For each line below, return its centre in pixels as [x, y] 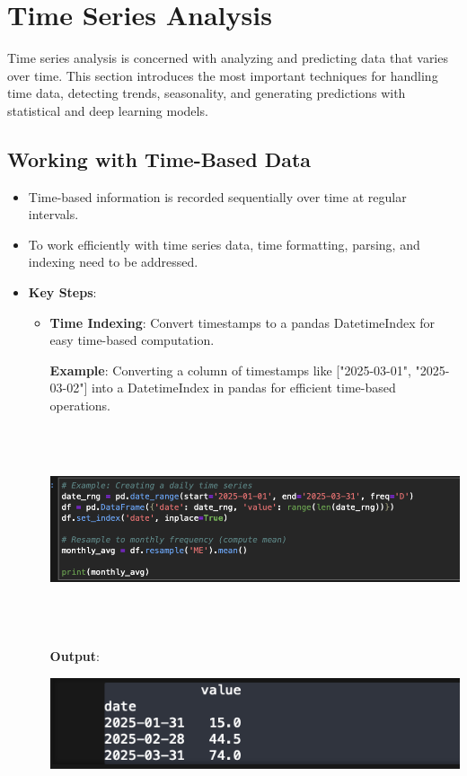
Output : [75, 656]
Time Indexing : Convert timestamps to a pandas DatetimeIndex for [242, 322]
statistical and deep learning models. [108, 110]
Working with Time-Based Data [159, 159]
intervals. [53, 214]
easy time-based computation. [132, 340]
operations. [80, 406]
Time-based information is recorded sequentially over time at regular [217, 196]
